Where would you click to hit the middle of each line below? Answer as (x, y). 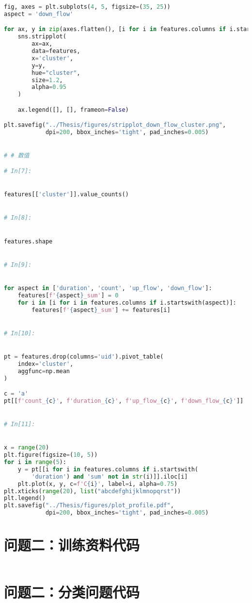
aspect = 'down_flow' (39, 14)
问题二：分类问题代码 (72, 592)
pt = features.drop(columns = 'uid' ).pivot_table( (84, 356)
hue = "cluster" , (56, 73)
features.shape (28, 241)
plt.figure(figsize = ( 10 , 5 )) (51, 455)
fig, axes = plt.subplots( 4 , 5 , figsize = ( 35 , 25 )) (87, 7)
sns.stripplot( (42, 37)
